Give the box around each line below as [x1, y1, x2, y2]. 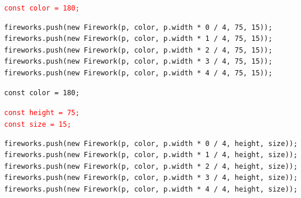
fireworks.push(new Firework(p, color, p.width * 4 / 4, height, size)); [4, 185, 298, 193]
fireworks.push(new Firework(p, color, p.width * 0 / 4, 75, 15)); [4, 23, 273, 32]
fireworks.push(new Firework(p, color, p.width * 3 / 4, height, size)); [4, 173, 298, 182]
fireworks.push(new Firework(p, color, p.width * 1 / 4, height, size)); [4, 151, 298, 159]
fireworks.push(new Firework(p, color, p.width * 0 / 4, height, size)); [4, 139, 298, 148]
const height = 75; [4, 109, 80, 117]
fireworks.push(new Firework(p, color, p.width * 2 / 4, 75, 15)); [4, 46, 273, 54]
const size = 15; [4, 120, 71, 128]
